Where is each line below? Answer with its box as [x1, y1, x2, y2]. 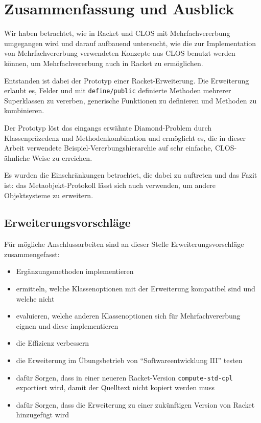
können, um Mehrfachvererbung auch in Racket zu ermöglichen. [4, 57, 203, 68]
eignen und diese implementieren [16, 320, 118, 331]
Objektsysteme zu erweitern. [4, 189, 93, 200]
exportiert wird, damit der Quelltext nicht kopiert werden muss [16, 382, 215, 393]
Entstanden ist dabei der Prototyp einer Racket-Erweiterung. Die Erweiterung [4, 75, 249, 86]
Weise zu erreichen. [32, 152, 92, 163]
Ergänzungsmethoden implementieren [16, 266, 134, 277]
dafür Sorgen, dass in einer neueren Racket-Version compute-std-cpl [16, 372, 233, 383]
